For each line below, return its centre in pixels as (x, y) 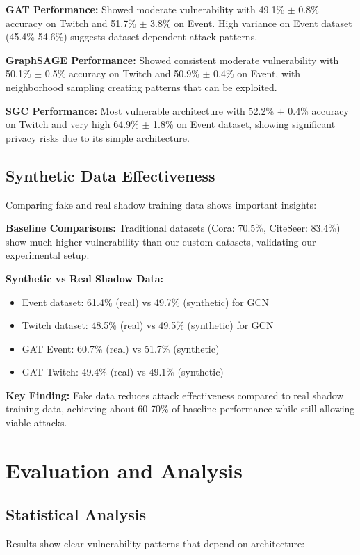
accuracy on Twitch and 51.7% (71, 23)
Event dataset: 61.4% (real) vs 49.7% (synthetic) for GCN (146, 301)
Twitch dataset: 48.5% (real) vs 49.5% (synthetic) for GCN (148, 325)
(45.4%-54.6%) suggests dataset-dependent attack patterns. (132, 37)
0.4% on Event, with (257, 73)
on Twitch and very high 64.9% (72, 124)
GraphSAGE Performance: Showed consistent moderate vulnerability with (172, 59)
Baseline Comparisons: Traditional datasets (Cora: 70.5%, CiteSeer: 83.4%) (173, 228)
